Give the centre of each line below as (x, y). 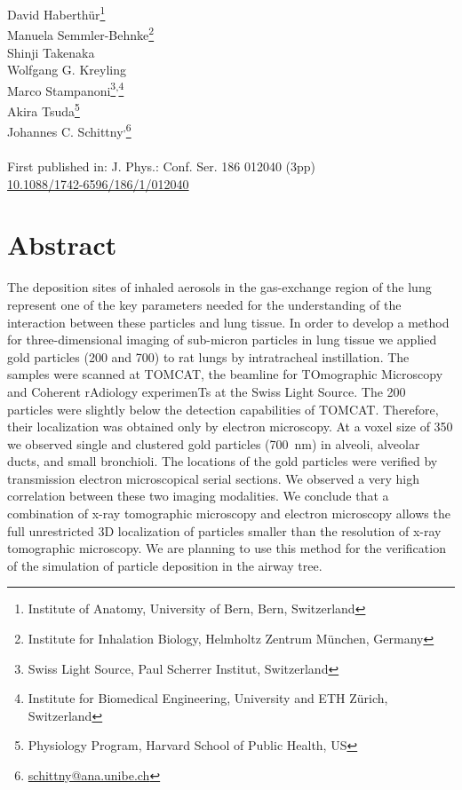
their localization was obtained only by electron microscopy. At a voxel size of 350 (230, 427)
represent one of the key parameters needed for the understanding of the (204, 304)
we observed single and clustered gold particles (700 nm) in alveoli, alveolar (214, 443)
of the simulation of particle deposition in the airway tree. (165, 565)
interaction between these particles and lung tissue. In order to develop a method (228, 322)
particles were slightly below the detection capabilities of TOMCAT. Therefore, (223, 409)
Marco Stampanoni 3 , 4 (66, 89)
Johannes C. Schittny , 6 (69, 130)
